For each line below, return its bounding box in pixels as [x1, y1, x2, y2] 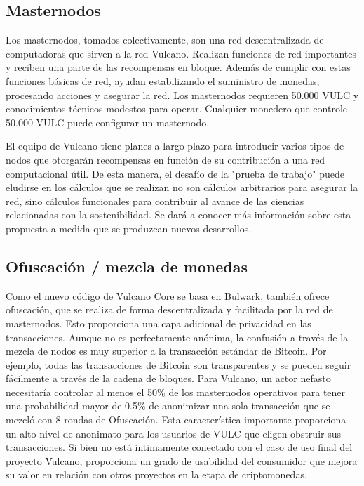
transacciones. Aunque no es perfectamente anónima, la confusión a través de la [6, 329, 349, 344]
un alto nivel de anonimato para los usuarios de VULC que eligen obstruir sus [6, 426, 341, 440]
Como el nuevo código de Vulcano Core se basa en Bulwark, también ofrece [6, 288, 330, 303]
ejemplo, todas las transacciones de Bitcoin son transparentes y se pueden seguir [6, 357, 351, 372]
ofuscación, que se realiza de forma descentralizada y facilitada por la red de [6, 302, 333, 317]
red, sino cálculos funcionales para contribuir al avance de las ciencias [6, 193, 304, 208]
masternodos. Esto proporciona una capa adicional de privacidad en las [6, 315, 311, 330]
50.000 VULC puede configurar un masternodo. [6, 114, 210, 129]
